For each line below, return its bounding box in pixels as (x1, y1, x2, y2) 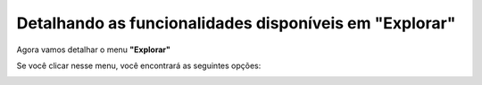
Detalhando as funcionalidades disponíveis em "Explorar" (16, 13, 456, 33)
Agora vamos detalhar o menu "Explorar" (16, 44, 171, 55)
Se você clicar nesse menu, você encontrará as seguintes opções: (16, 60, 262, 71)
